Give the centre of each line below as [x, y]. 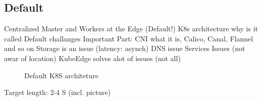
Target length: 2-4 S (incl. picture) [58, 92]
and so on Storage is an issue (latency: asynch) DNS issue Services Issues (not [125, 48]
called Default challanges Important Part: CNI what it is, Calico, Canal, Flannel [129, 38]
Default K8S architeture [61, 75]
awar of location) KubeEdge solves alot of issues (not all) [92, 58]
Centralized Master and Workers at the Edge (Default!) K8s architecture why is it [131, 29]
